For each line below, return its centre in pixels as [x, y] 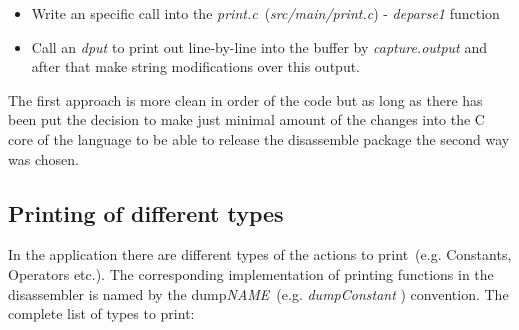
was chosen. [43, 158]
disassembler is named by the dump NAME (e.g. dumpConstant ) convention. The [258, 293]
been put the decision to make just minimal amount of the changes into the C [246, 119]
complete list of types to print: [101, 313]
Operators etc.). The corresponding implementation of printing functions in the [251, 273]
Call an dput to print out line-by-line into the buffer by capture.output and [259, 46]
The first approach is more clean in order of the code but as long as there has [245, 99]
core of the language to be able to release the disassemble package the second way [259, 138]
